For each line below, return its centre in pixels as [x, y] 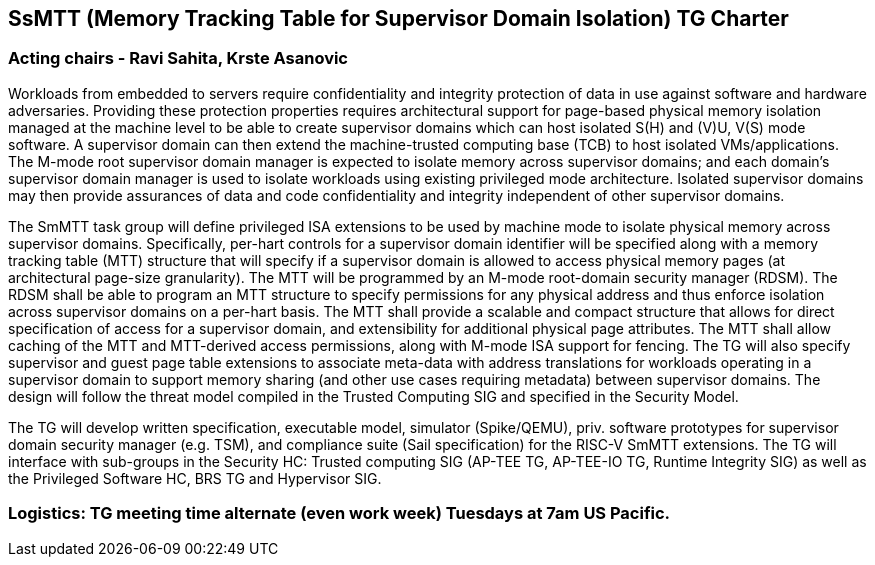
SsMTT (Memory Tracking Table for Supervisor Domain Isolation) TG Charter [398, 18]
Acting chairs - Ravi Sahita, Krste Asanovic [178, 58]
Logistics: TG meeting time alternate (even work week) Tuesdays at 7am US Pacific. [339, 513]
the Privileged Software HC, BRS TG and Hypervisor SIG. [195, 478]
